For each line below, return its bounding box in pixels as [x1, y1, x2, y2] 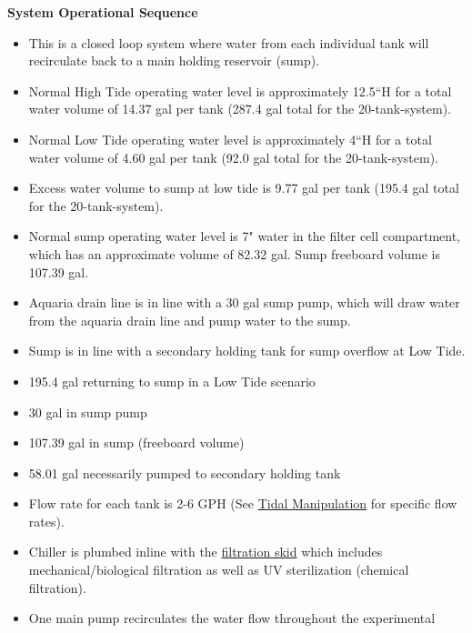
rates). [28, 511, 65, 530]
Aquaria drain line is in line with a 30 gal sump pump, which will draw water [28, 293, 460, 312]
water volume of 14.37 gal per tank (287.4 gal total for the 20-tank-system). [28, 99, 451, 118]
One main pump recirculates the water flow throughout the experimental [28, 608, 436, 628]
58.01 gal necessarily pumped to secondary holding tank [28, 463, 341, 482]
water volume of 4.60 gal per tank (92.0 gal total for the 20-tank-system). [28, 147, 438, 166]
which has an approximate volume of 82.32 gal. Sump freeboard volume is [28, 244, 440, 263]
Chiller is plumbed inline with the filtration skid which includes [28, 542, 383, 561]
